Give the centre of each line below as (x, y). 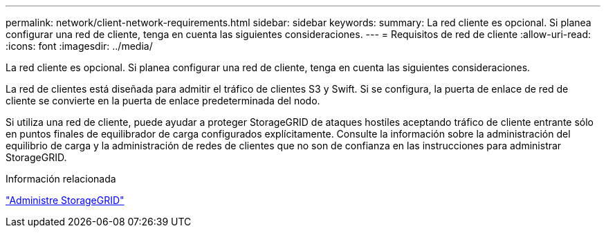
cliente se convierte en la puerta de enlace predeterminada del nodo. (163, 101)
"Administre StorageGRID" (65, 200)
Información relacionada (61, 179)
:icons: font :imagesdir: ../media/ (79, 46)
